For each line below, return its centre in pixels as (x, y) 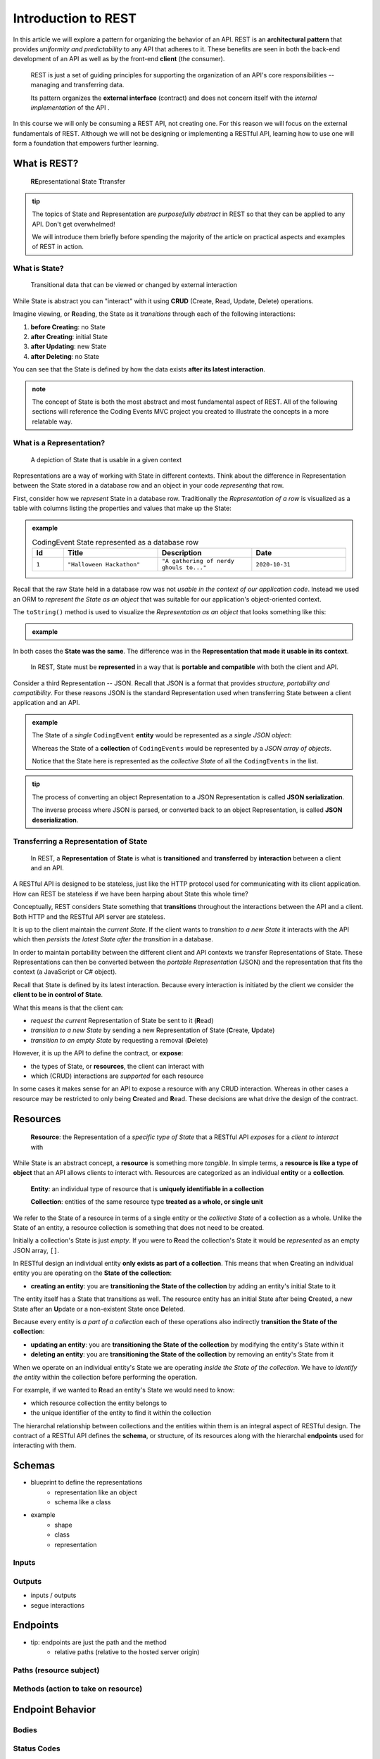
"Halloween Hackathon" (104, 564)
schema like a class (83, 1502)
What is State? (39, 269)
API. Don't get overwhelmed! (74, 224)
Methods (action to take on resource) (78, 1689)
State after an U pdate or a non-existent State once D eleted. (99, 1309)
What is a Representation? (59, 443)
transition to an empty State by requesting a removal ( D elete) (119, 1040)
